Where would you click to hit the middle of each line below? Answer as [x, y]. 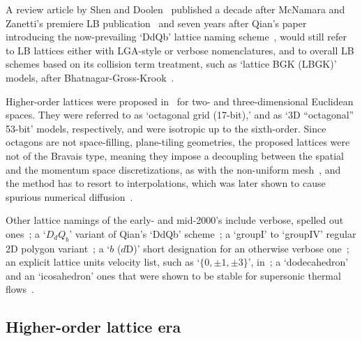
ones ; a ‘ [26, 233]
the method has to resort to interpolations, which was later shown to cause [166, 183]
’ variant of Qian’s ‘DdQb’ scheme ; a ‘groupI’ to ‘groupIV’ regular [213, 233]
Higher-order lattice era [93, 327]
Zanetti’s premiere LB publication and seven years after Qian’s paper [156, 23]
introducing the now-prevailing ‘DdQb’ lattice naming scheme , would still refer [176, 37]
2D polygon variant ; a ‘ [58, 248]
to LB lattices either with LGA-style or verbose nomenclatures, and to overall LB [180, 50]
